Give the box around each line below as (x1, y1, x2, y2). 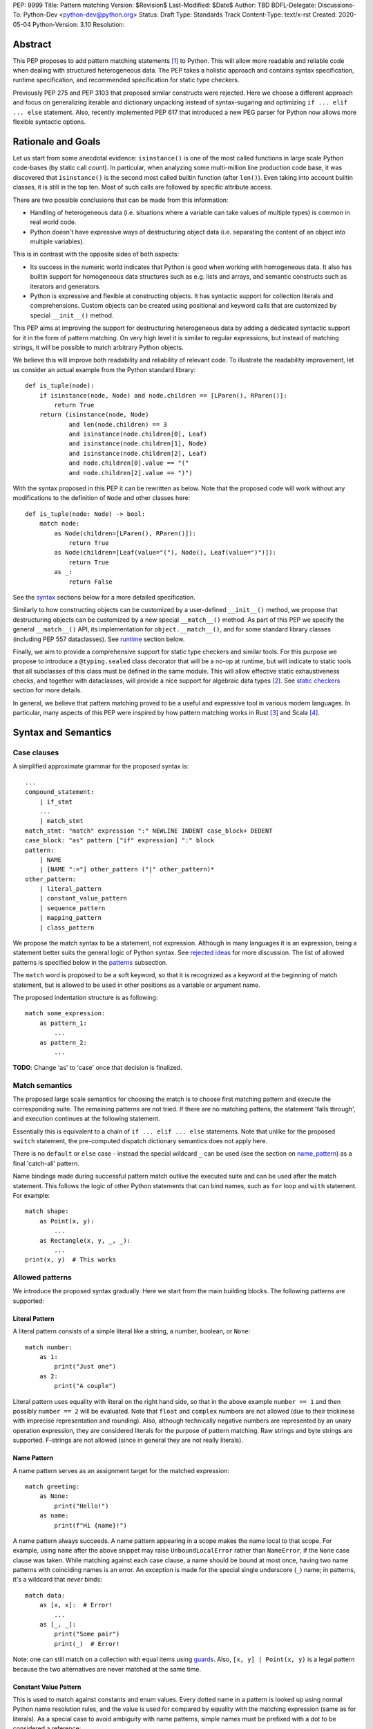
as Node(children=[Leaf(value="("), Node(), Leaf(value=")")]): (54, 548, 276, 557)
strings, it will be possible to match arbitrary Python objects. (12, 343, 184, 351)
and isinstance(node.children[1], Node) (68, 440, 207, 447)
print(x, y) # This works (25, 1256, 117, 1264)
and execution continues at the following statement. (12, 1114, 160, 1123)
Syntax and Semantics (12, 727, 112, 739)
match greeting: (25, 1482, 80, 1490)
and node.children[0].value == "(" (68, 459, 189, 467)
